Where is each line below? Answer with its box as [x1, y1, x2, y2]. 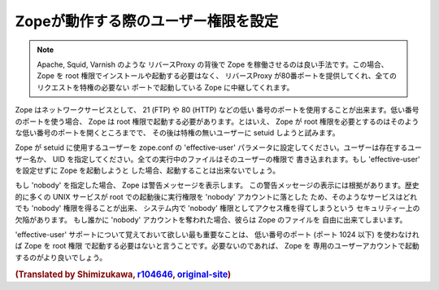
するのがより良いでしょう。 [15, 253, 107, 262]
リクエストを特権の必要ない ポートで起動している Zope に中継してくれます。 [37, 82, 294, 92]
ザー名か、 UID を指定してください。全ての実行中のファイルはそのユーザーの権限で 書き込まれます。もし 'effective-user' [15, 154, 420, 164]
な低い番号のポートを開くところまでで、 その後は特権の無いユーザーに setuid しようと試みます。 [15, 127, 340, 138]
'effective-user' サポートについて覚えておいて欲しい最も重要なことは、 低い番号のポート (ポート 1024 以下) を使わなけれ [15, 230, 419, 239]
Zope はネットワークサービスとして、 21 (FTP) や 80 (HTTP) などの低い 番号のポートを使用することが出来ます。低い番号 [15, 105, 419, 115]
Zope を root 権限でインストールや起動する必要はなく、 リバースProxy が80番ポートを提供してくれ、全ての [37, 71, 398, 81]
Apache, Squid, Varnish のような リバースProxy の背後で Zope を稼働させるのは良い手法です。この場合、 [37, 59, 389, 69]
